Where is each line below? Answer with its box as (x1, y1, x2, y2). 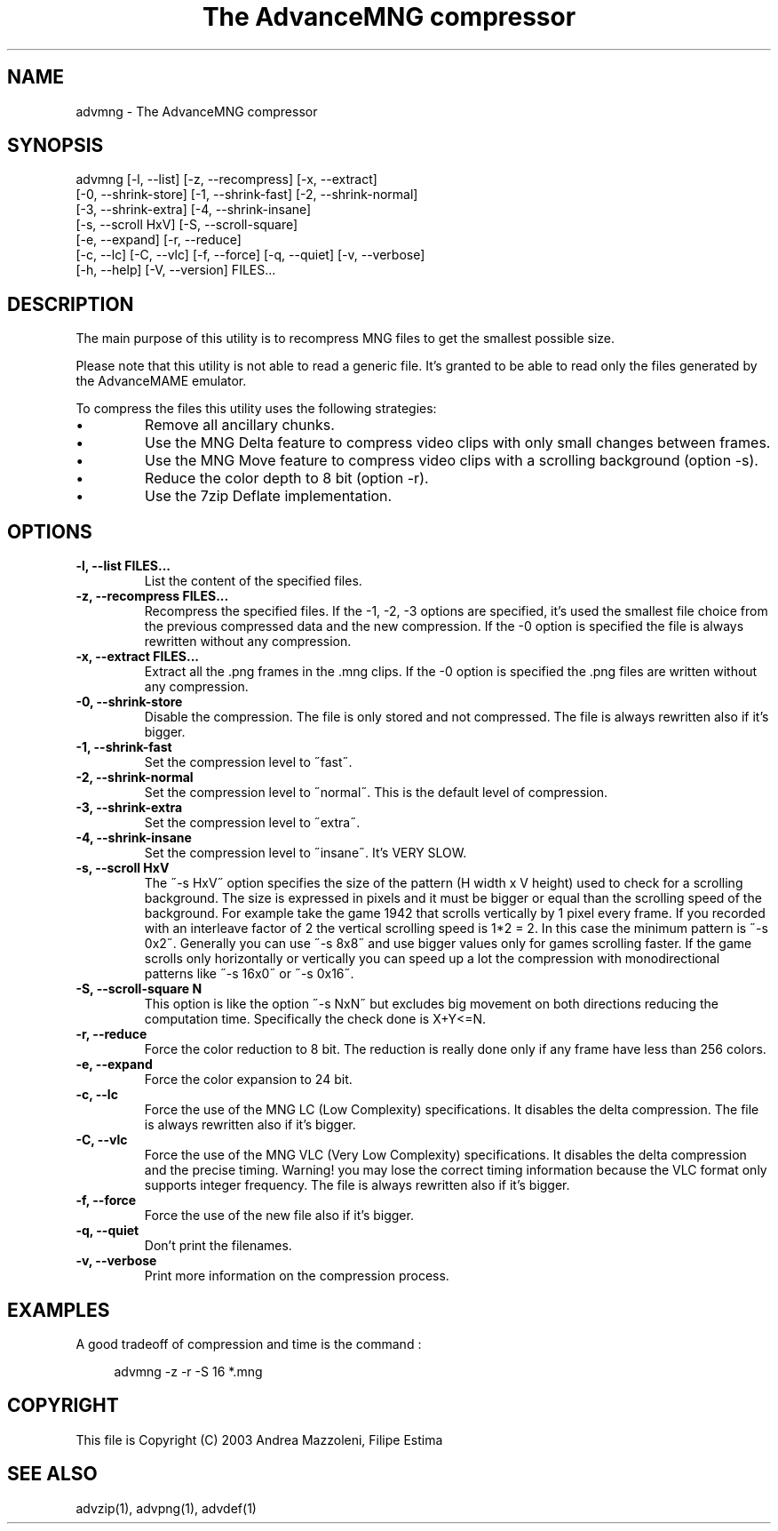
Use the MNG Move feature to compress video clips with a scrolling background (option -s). (145, 451, 758, 470)
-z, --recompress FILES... (75, 588, 229, 604)
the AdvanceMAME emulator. (75, 373, 247, 389)
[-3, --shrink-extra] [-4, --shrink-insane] (75, 202, 312, 218)
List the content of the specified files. (144, 573, 362, 589)
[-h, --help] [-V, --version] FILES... (75, 262, 276, 278)
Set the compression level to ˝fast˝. (144, 754, 353, 770)
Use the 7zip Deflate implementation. (145, 487, 393, 506)
